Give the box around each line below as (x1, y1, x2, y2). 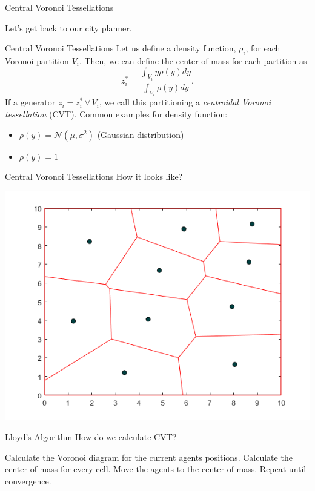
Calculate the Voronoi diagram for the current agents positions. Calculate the (5, 450, 293, 463)
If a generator (5, 96, 56, 108)
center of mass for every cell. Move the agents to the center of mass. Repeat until (5, 463, 307, 475)
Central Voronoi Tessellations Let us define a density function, (5, 42, 236, 54)
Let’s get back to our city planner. (5, 21, 132, 34)
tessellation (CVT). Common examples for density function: (5, 107, 228, 120)
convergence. (5, 475, 51, 487)
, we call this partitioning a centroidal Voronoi (99, 96, 271, 108)
